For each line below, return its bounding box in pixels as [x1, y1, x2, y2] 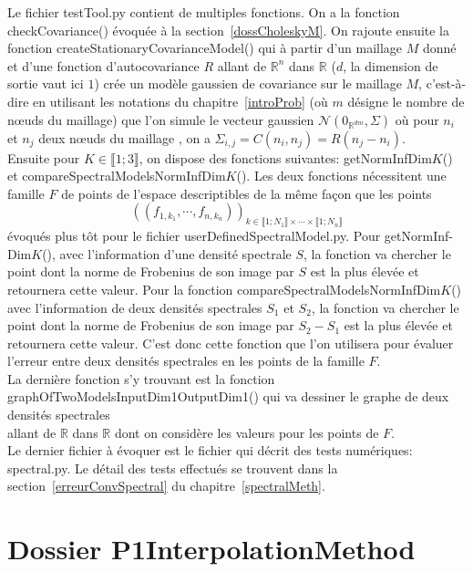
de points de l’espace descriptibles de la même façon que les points [61, 183, 432, 203]
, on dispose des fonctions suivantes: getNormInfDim [139, 148, 432, 167]
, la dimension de [343, 56, 438, 75]
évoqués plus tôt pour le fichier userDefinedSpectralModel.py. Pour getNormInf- [7, 226, 453, 245]
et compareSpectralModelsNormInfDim [7, 166, 226, 185]
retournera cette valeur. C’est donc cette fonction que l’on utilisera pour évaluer [7, 333, 454, 352]
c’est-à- [426, 74, 467, 93]
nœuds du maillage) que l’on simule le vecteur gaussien [7, 109, 314, 129]
